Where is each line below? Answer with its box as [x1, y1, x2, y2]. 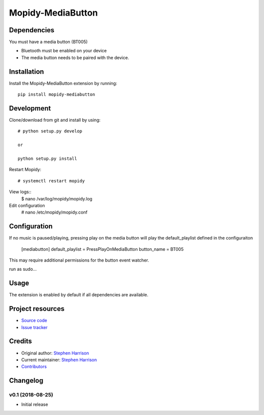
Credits [9, 337, 32, 346]
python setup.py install [18, 156, 77, 161]
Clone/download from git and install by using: [9, 117, 101, 123]
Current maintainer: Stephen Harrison [21, 357, 97, 363]
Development [9, 104, 51, 112]
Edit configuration [9, 202, 45, 208]
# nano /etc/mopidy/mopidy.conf [21, 209, 88, 215]
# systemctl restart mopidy [18, 178, 85, 183]
